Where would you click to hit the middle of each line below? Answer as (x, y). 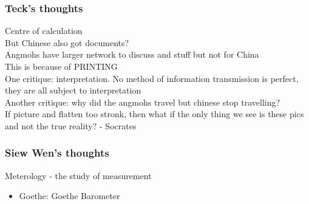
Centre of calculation (44, 31)
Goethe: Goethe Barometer (70, 196)
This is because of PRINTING (61, 66)
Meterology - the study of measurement (78, 175)
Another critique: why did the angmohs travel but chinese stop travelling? (143, 102)
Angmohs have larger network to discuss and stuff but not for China (132, 54)
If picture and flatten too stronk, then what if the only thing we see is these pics (154, 114)
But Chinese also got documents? (67, 42)
